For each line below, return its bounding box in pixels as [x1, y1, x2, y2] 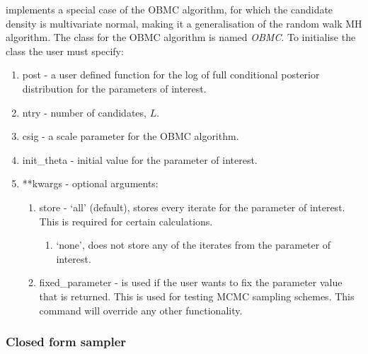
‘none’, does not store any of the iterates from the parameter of [56, 237, 331, 252]
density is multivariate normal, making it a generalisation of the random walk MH [6, 16, 362, 30]
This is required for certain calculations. [39, 213, 213, 228]
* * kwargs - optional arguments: [22, 176, 159, 191]
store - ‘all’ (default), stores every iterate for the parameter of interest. [39, 199, 345, 214]
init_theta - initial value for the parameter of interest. [22, 152, 258, 167]
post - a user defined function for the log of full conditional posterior [22, 67, 320, 82]
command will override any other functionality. [39, 302, 243, 317]
